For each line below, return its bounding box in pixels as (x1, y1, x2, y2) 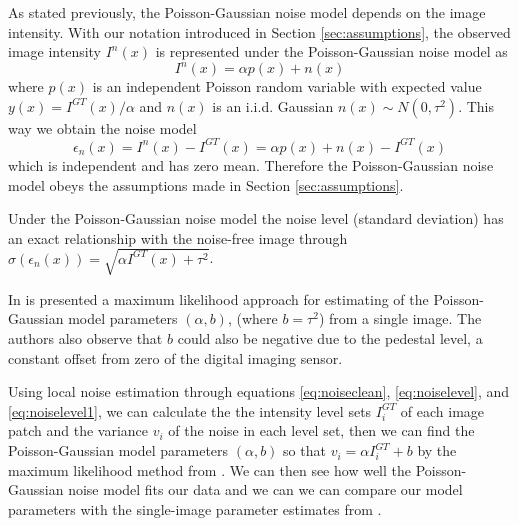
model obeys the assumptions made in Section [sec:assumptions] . (8, 174, 404, 195)
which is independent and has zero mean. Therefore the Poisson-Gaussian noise (8, 154, 494, 175)
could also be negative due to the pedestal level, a (177, 328, 483, 349)
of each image (400, 400, 485, 421)
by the (417, 440, 457, 461)
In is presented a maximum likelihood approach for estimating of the (8, 288, 429, 309)
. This (458, 95, 494, 116)
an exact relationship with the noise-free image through (8, 227, 348, 248)
